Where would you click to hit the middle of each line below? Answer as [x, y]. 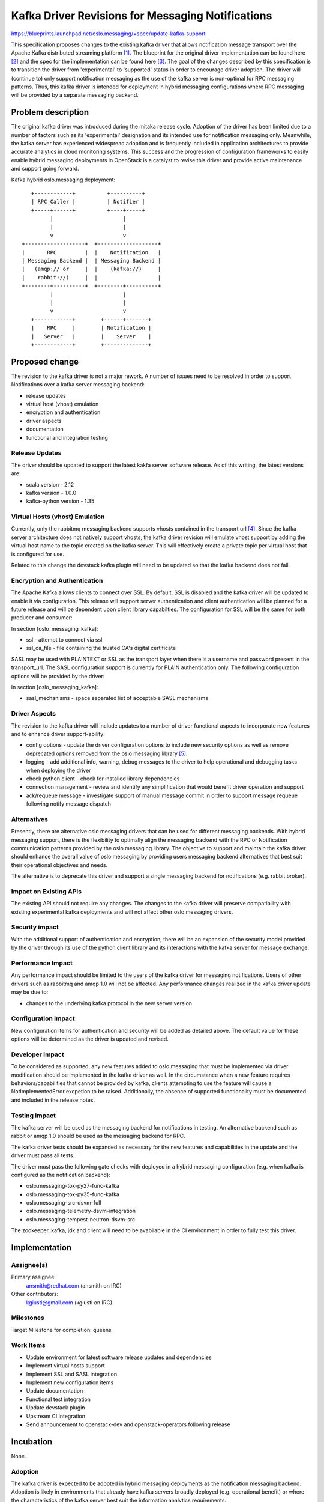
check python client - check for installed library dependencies [103, 779]
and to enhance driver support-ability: [58, 734]
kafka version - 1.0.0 [51, 493]
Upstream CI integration [55, 1416]
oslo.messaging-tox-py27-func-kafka [73, 1186]
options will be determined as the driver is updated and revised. [90, 1039]
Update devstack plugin [55, 1408]
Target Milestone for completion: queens [61, 1330]
